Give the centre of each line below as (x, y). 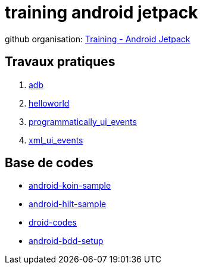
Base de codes (49, 163)
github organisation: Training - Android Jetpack (98, 39)
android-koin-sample (70, 186)
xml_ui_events (56, 140)
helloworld (49, 103)
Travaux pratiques (60, 62)
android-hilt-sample (68, 204)
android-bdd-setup (66, 241)
